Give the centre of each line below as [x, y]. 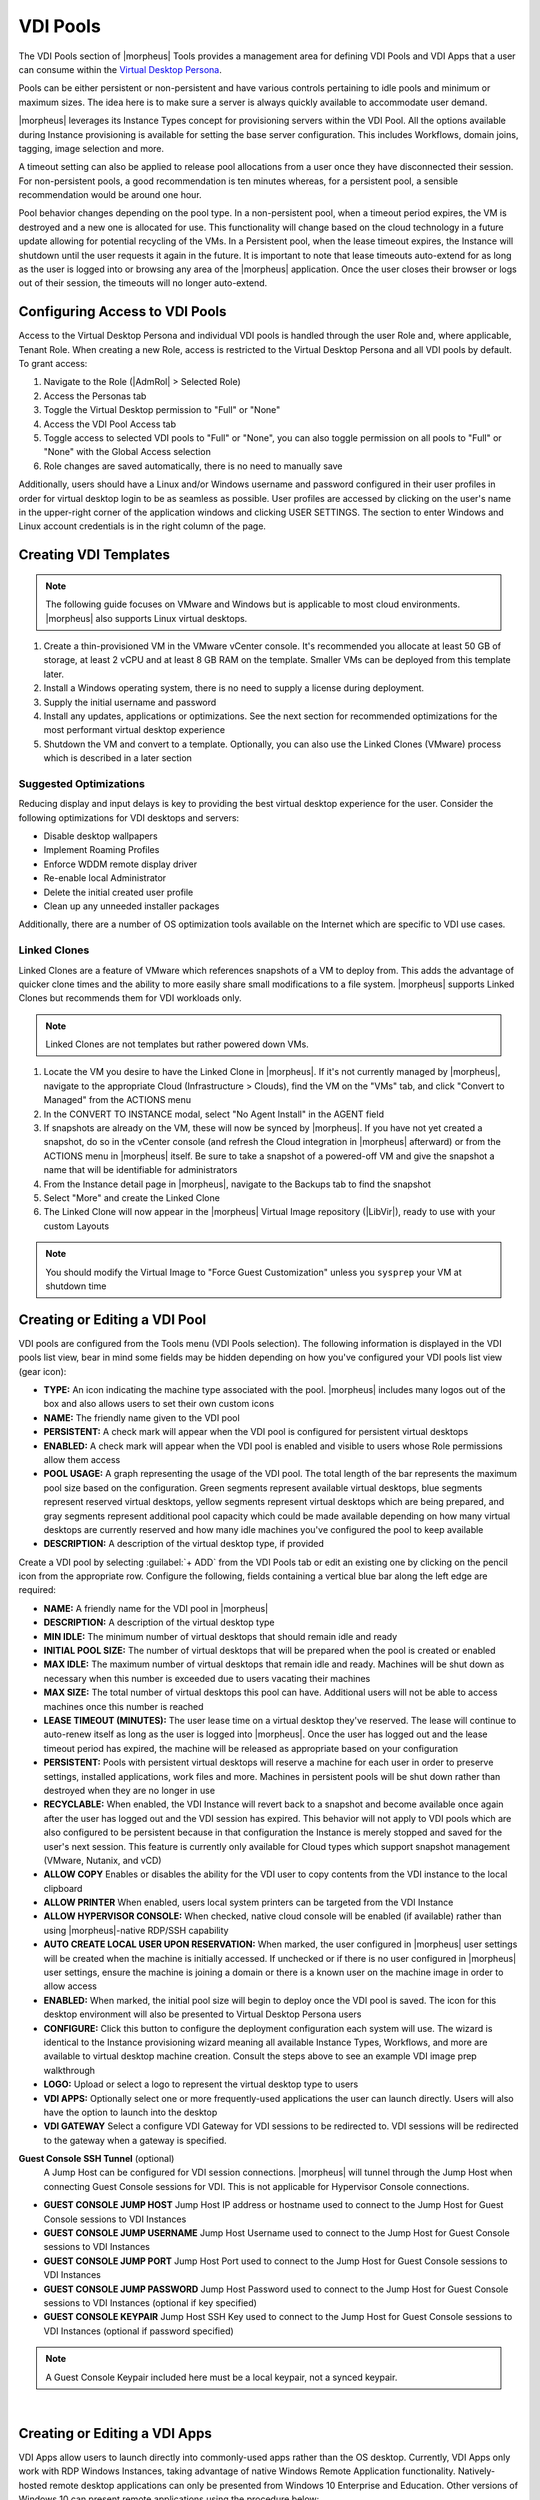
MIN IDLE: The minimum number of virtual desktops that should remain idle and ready [220, 1636]
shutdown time [76, 1286]
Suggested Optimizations [81, 783]
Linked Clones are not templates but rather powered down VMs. [177, 1044]
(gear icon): [42, 1371]
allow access [70, 1986]
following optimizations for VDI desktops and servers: [129, 817]
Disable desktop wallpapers [101, 836]
